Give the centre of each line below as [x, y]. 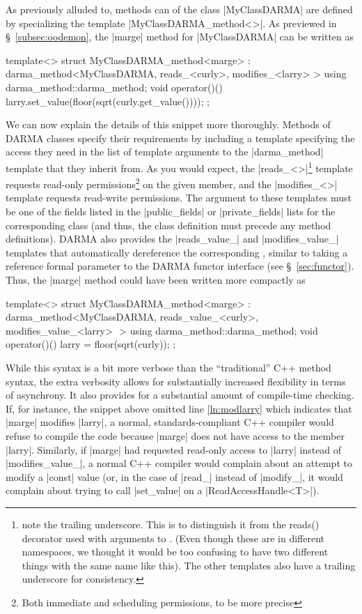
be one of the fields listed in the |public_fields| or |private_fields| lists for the [171, 212]
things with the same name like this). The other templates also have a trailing [189, 565]
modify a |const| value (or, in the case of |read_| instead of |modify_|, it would [174, 476]
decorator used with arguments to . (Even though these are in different [173, 538]
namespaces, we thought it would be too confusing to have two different [175, 552]
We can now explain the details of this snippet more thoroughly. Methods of [168, 124]
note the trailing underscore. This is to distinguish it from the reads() [171, 524]
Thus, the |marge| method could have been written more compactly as [156, 279]
